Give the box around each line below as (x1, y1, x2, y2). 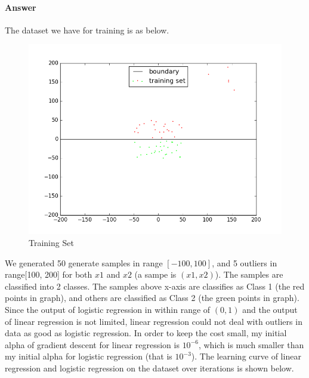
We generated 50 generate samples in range (5, 256, 163, 269)
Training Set (29, 236, 74, 248)
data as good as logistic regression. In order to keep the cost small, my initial (5, 327, 287, 339)
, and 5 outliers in (212, 256, 277, 269)
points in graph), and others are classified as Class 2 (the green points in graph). (5, 291, 299, 304)
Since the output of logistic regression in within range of (5, 303, 211, 315)
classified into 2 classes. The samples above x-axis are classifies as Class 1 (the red (5, 279, 305, 292)
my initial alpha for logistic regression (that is (5, 350, 172, 362)
